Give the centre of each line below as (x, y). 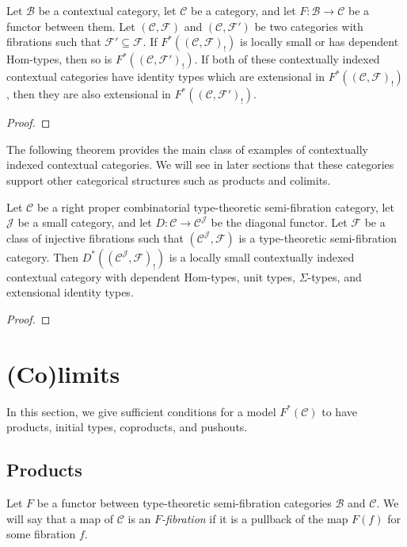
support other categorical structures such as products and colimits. (169, 180)
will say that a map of (60, 518)
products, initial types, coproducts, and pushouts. (127, 427)
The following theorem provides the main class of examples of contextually (187, 149)
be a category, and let (243, 10)
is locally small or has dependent (320, 42)
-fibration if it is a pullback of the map (255, 518)
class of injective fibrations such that (95, 237)
